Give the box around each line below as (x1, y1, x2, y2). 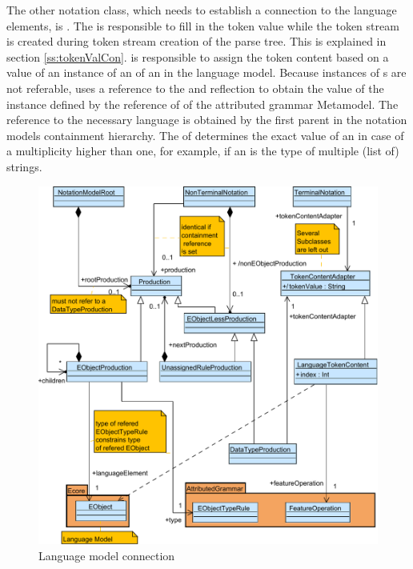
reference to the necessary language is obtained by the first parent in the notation (6, 111, 407, 128)
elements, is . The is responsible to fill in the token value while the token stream (6, 17, 399, 34)
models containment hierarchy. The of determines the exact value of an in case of (6, 126, 404, 143)
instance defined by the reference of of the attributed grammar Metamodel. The (6, 95, 399, 112)
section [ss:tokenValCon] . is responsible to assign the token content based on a (6, 48, 389, 65)
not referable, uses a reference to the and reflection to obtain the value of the (6, 79, 384, 96)
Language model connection (38, 547, 175, 563)
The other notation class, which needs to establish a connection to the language (6, 2, 397, 18)
